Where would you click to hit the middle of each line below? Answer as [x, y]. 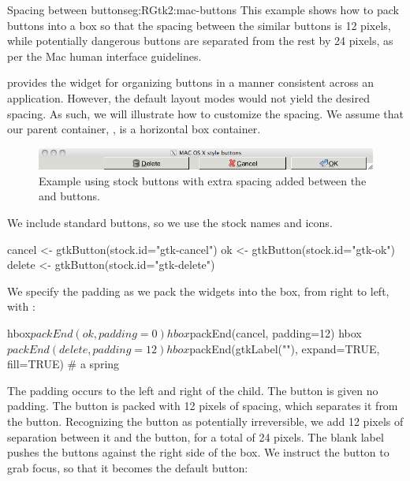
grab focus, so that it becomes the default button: [128, 467]
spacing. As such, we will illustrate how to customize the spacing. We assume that [206, 113]
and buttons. [69, 196]
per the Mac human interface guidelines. [104, 56]
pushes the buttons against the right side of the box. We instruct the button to [198, 452]
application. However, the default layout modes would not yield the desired [188, 97]
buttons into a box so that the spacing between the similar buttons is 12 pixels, [199, 25]
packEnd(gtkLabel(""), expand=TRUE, [285, 348]
